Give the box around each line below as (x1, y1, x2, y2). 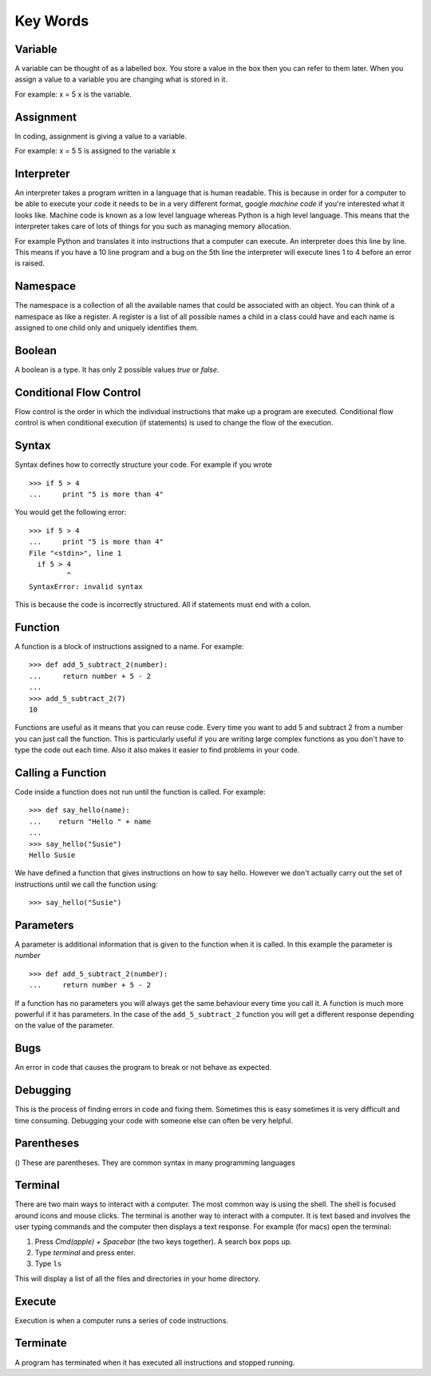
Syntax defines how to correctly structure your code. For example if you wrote (14, 460, 273, 469)
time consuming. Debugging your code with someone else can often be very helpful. (14, 1115, 293, 1125)
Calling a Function (14, 766, 107, 780)
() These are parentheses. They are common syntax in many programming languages (14, 1158, 295, 1167)
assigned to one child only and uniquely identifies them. (14, 323, 199, 333)
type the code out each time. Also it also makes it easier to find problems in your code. (14, 745, 300, 755)
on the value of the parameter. (14, 1020, 115, 1031)
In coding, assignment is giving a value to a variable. (14, 131, 188, 141)
